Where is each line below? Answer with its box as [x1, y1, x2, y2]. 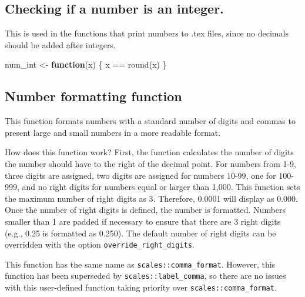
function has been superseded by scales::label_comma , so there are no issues [5, 269, 286, 282]
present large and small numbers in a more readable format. [5, 126, 221, 138]
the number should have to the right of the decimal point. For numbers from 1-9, [5, 157, 297, 169]
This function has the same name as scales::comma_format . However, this [5, 258, 276, 270]
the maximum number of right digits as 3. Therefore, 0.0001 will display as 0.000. [5, 192, 299, 204]
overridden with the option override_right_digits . [5, 238, 195, 251]
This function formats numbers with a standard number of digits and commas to [5, 115, 296, 127]
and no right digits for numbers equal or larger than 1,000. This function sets [22, 181, 300, 193]
